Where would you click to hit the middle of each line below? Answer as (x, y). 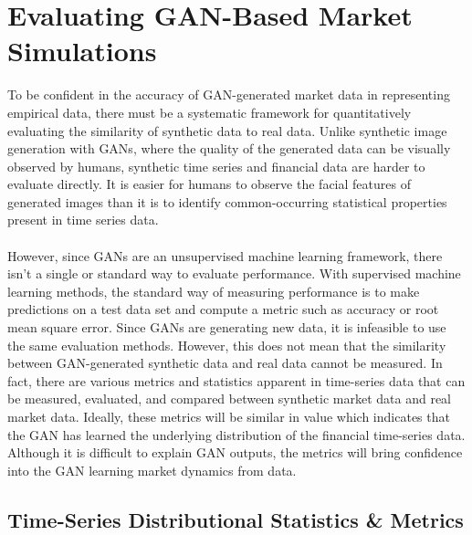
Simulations (82, 51)
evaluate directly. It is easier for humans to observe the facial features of (209, 184)
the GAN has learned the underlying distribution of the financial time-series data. (236, 434)
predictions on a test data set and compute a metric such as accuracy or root (223, 309)
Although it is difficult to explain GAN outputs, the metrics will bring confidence (235, 452)
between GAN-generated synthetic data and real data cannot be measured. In (225, 363)
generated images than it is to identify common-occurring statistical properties (227, 201)
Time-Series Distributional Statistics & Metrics (236, 519)
